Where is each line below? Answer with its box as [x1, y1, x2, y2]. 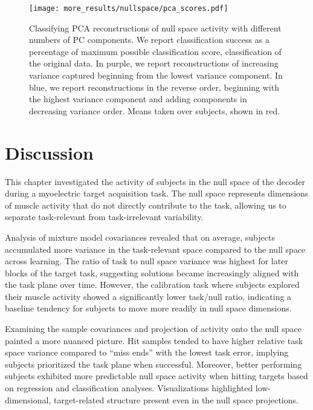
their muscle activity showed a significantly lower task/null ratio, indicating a [5, 290, 292, 302]
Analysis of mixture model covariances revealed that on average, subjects [5, 230, 275, 243]
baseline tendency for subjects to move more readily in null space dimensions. [5, 302, 292, 314]
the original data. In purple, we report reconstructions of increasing [29, 57, 279, 70]
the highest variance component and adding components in [29, 93, 247, 105]
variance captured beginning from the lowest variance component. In [29, 69, 283, 82]
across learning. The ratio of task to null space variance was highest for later [5, 255, 288, 267]
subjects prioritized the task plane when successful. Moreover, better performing [5, 357, 302, 370]
